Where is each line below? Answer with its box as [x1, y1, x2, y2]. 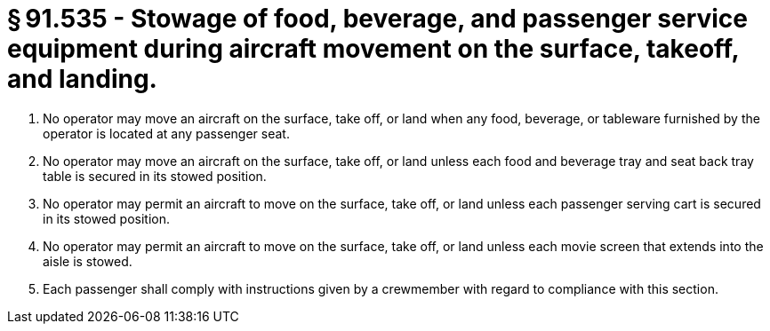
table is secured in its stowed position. [43, 168, 267, 184]
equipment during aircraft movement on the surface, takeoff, [7, 34, 740, 64]
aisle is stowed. [43, 253, 132, 269]
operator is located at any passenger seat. [43, 125, 290, 141]
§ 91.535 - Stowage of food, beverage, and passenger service [7, 4, 749, 34]
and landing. [7, 64, 157, 94]
